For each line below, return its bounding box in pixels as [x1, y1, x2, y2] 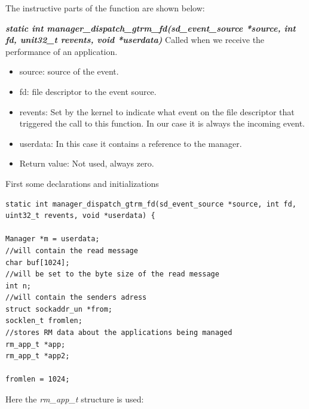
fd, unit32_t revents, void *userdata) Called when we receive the [5, 33, 265, 46]
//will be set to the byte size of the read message [5, 270, 219, 279]
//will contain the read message [5, 246, 138, 255]
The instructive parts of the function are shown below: [5, 2, 205, 14]
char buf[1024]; [5, 258, 70, 267]
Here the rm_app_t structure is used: [5, 393, 144, 405]
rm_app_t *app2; [5, 352, 70, 361]
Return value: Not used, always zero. [19, 157, 154, 170]
